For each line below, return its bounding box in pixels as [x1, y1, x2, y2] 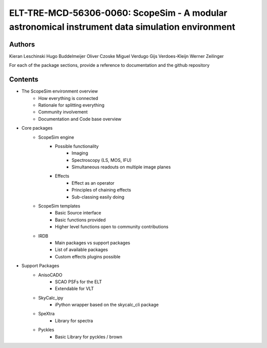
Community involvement [38, 109, 88, 115]
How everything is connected [38, 95, 98, 101]
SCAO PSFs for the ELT [55, 279, 102, 285]
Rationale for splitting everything [38, 102, 105, 108]
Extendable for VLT [55, 286, 94, 292]
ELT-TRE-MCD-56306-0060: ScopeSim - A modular [9, 7, 227, 18]
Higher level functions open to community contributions [55, 224, 169, 230]
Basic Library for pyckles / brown [55, 334, 123, 340]
